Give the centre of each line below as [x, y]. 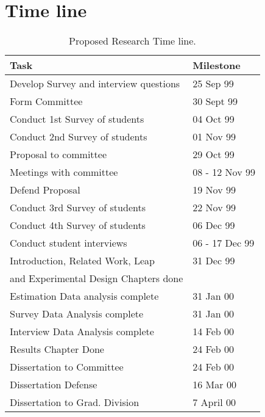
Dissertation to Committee [67, 367]
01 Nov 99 [214, 137]
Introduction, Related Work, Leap [82, 261]
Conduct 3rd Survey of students [78, 208]
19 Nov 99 [214, 190]
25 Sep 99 [213, 84]
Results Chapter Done [57, 349]
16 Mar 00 [214, 385]
